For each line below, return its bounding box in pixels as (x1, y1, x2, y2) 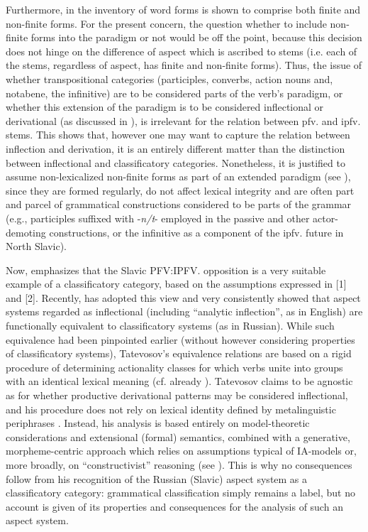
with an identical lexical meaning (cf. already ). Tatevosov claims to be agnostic (6, 374, 353, 389)
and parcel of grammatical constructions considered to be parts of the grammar (6, 197, 352, 212)
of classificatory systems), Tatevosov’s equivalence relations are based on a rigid (6, 346, 352, 361)
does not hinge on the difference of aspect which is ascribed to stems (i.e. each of (6, 43, 357, 58)
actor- (313, 210, 338, 225)
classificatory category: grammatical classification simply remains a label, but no (6, 485, 355, 500)
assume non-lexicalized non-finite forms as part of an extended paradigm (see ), (6, 169, 351, 184)
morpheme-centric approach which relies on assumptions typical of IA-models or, (6, 443, 357, 458)
